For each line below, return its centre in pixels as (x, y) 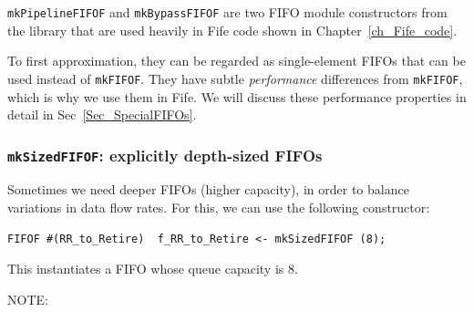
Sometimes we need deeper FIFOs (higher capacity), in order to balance (208, 189)
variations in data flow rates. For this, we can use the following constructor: (219, 208)
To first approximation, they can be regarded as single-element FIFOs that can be (237, 61)
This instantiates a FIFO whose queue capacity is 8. (153, 269)
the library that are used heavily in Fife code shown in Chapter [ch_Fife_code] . (232, 30)
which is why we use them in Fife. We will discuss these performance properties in (237, 96)
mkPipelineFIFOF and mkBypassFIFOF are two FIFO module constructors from (227, 12)
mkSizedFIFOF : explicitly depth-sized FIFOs (165, 155)
